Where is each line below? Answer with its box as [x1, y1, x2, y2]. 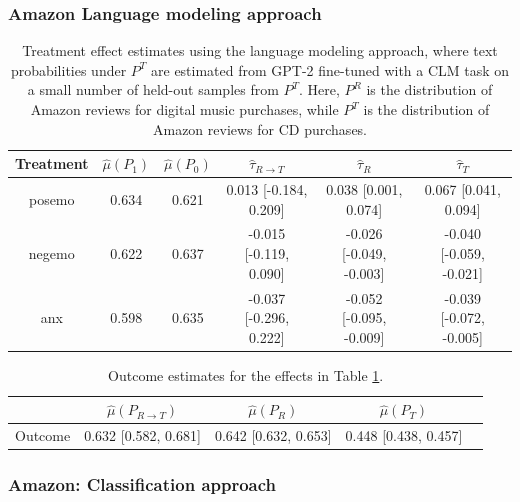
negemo [28, 243, 75, 264]
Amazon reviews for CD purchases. [152, 118, 368, 139]
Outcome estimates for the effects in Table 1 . [108, 364, 384, 385]
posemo [28, 188, 75, 209]
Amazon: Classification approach [8, 472, 277, 497]
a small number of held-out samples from [27, 79, 279, 100]
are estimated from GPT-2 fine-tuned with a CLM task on [151, 59, 510, 80]
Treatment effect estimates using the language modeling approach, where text [22, 40, 498, 61]
